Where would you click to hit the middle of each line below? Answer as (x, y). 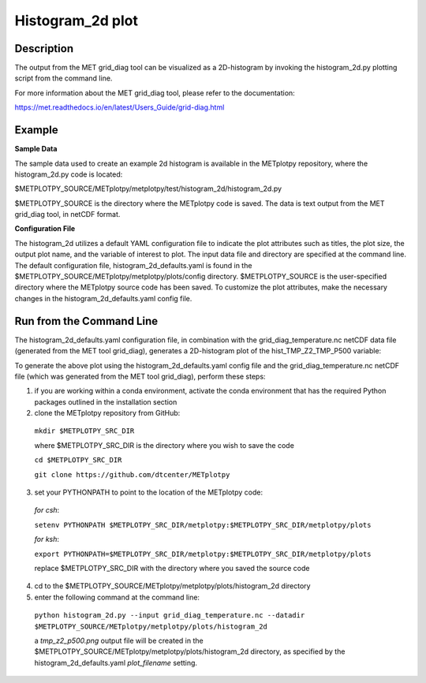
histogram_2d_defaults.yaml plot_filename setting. (116, 662)
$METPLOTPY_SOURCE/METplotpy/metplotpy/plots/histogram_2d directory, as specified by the (190, 651)
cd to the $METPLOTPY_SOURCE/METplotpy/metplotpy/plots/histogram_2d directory (172, 586)
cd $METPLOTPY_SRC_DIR (78, 460)
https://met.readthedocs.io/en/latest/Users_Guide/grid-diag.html (120, 107)
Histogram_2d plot (76, 21)
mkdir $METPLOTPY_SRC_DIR (84, 431)
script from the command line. (64, 78)
